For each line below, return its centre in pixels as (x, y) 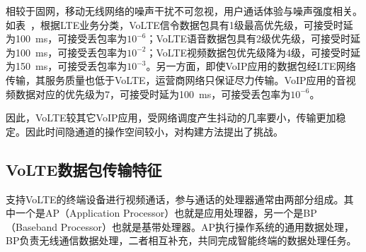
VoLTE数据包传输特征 (84, 169)
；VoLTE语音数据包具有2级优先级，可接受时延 (253, 38)
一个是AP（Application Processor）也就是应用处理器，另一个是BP (166, 213)
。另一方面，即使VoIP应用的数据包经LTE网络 (251, 66)
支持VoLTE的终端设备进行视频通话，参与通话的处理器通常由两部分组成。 (175, 199)
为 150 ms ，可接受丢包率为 (67, 66)
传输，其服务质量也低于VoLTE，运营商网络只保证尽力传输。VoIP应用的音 (176, 79)
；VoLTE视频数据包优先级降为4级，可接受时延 (253, 52)
